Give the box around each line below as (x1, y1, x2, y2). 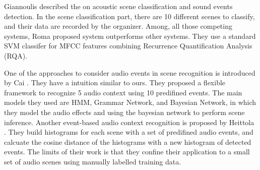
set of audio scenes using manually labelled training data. (4, 156, 181, 166)
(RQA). (4, 50, 28, 61)
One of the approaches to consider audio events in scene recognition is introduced (4, 67, 255, 78)
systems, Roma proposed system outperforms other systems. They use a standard (4, 30, 256, 41)
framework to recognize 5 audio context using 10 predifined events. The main (4, 87, 242, 97)
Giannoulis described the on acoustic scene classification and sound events (4, 1, 233, 11)
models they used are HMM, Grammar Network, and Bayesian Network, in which (4, 97, 256, 107)
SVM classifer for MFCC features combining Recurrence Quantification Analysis (4, 40, 252, 51)
